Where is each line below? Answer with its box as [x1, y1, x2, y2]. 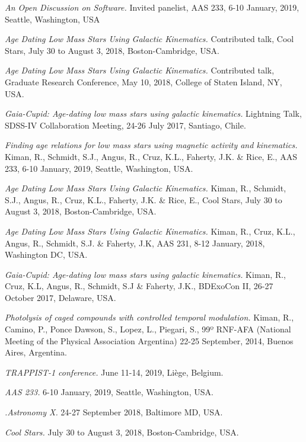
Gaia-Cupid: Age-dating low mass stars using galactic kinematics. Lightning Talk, [5, 107, 302, 120]
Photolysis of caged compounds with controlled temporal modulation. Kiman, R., [5, 311, 294, 324]
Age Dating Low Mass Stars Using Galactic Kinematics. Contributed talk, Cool [5, 33, 294, 45]
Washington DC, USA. [5, 248, 88, 261]
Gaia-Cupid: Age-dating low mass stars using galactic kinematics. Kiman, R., [5, 268, 286, 280]
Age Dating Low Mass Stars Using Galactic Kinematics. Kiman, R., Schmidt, [5, 182, 286, 194]
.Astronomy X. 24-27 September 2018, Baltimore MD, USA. [5, 406, 223, 418]
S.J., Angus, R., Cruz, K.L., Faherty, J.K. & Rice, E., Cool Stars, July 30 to [5, 193, 282, 206]
